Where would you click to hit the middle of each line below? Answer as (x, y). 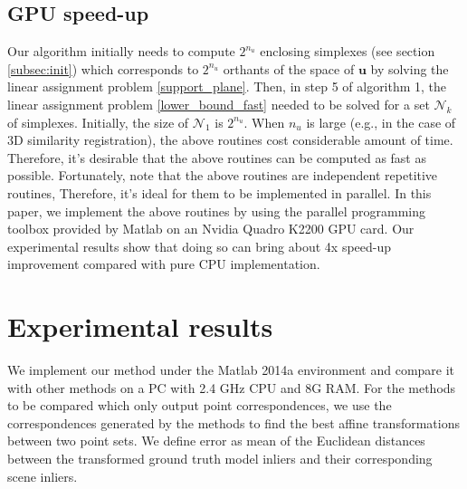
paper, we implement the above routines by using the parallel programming (216, 211)
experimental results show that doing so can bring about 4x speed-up (200, 246)
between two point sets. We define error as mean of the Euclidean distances (216, 441)
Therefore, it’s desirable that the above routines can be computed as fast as (217, 157)
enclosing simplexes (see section (348, 51)
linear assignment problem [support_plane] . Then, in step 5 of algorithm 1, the (227, 86)
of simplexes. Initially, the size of (98, 122)
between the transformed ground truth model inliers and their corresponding (220, 459)
